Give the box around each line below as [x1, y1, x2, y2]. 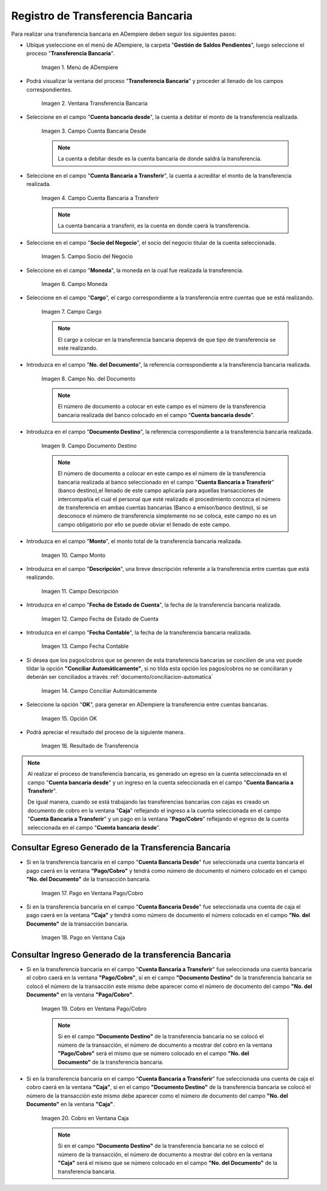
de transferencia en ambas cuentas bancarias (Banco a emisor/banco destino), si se [58, 504, 268, 511]
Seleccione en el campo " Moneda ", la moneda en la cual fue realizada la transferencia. [26, 267, 243, 274]
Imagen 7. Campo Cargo [41, 308, 102, 315]
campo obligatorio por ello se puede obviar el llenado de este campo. [58, 521, 231, 528]
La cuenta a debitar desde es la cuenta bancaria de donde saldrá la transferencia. [58, 155, 262, 162]
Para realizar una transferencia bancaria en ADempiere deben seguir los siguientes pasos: [11, 30, 237, 38]
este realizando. [58, 344, 98, 352]
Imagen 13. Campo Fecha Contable [41, 642, 129, 650]
